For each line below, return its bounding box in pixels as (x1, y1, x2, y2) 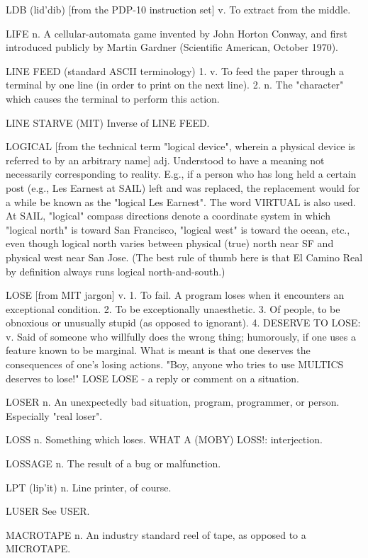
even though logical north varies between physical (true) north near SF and (6, 236, 334, 251)
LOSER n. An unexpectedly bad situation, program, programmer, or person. (6, 394, 340, 409)
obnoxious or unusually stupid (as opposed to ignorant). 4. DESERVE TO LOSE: (6, 315, 361, 330)
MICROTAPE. (6, 541, 71, 556)
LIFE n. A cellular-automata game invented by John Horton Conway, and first (6, 25, 348, 40)
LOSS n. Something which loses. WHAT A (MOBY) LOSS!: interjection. (6, 432, 323, 447)
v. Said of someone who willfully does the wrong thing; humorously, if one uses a (6, 329, 356, 343)
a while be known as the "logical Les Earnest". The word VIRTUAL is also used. (6, 194, 356, 209)
